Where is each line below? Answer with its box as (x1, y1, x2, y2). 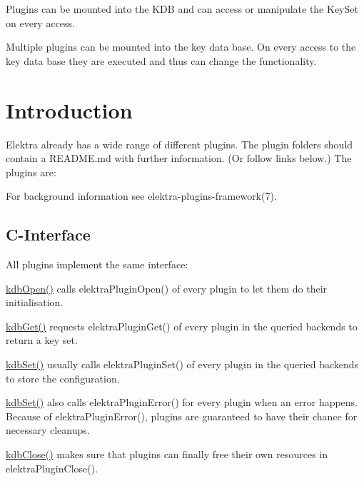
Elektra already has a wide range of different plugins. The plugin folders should (6, 136, 353, 151)
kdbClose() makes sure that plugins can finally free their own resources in (6, 447, 328, 462)
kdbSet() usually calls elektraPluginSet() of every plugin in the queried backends (6, 357, 359, 372)
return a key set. (6, 333, 78, 348)
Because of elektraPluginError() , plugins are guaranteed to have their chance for (6, 408, 358, 423)
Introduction (6, 95, 133, 124)
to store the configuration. (6, 370, 120, 385)
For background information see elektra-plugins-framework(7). (6, 188, 277, 203)
